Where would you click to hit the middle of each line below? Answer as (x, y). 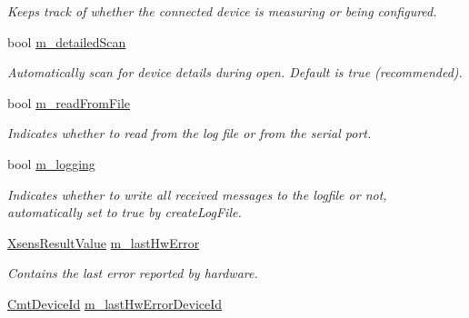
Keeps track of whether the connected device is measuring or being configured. (222, 11)
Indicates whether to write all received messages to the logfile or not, (197, 194)
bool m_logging (51, 163)
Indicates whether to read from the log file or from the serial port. (190, 133)
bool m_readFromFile (69, 102)
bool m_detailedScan (67, 41)
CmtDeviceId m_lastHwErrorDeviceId (115, 303)
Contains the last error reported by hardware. (133, 273)
